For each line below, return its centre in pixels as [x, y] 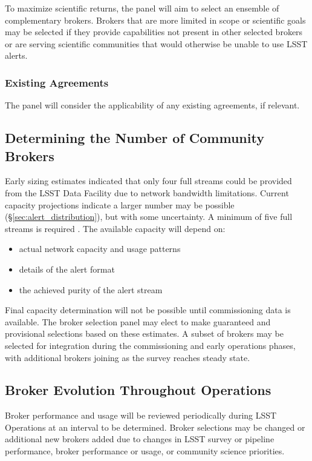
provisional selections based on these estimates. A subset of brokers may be [144, 333]
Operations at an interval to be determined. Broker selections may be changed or [155, 427]
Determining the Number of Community [135, 138]
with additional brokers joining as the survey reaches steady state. [128, 357]
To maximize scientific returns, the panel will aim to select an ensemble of [142, 8]
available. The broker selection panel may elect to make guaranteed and [138, 321]
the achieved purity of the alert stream [91, 289]
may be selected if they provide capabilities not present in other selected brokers [154, 32]
